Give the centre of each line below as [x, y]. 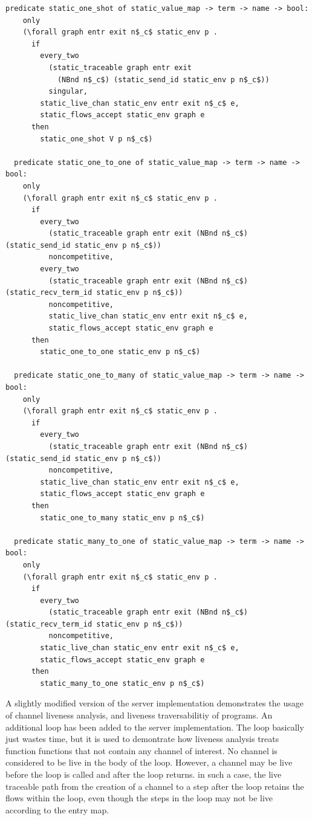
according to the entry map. [57, 809]
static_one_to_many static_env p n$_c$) [122, 518]
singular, [68, 92]
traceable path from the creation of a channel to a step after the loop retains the [155, 786]
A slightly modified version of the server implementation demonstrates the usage [154, 703]
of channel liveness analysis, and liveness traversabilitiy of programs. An [139, 715]
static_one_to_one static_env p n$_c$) [120, 352]
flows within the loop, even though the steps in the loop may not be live [139, 798]
